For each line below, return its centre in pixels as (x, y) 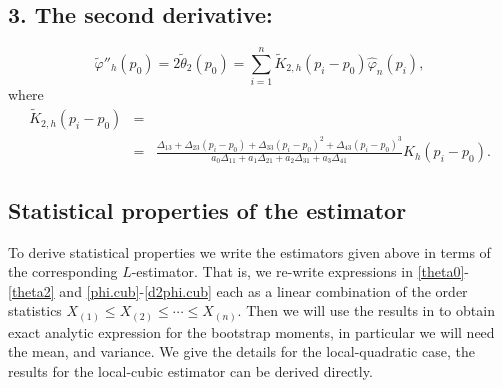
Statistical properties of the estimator (207, 209)
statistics (35, 310)
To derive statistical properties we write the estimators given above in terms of (249, 251)
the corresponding (63, 271)
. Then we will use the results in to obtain (366, 310)
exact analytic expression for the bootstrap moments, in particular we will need (251, 331)
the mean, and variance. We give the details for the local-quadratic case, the (241, 351)
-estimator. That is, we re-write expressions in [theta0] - (300, 271)
